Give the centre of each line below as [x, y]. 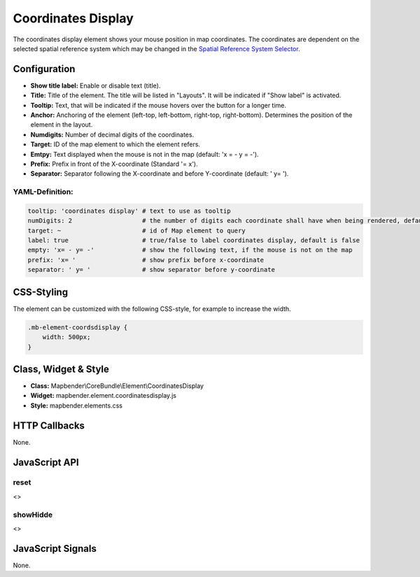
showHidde [33, 515]
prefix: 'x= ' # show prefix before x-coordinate [146, 260]
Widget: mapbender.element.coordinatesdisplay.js [103, 396]
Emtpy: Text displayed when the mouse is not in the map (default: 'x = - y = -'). [145, 154]
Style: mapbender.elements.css [76, 405]
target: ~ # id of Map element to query [136, 230]
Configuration [44, 69]
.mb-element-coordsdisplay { [78, 327]
